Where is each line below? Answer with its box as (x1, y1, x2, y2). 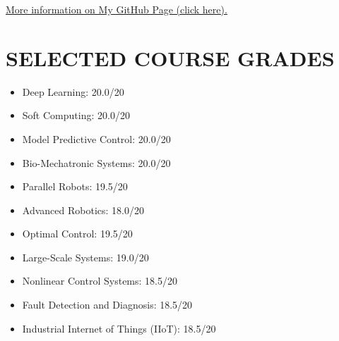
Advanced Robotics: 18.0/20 (22, 202, 144, 217)
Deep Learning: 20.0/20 (22, 84, 124, 99)
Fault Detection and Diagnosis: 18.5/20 (22, 297, 193, 312)
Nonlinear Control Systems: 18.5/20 (22, 273, 177, 288)
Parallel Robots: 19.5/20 (22, 179, 128, 194)
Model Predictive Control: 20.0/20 (22, 131, 171, 146)
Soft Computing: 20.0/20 (22, 108, 130, 123)
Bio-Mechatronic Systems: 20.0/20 (22, 155, 171, 170)
